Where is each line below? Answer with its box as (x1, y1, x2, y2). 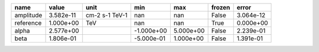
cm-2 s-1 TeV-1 (86, 11, 128, 19)
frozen (211, 4, 230, 11)
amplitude (14, 11, 43, 19)
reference (14, 19, 42, 27)
